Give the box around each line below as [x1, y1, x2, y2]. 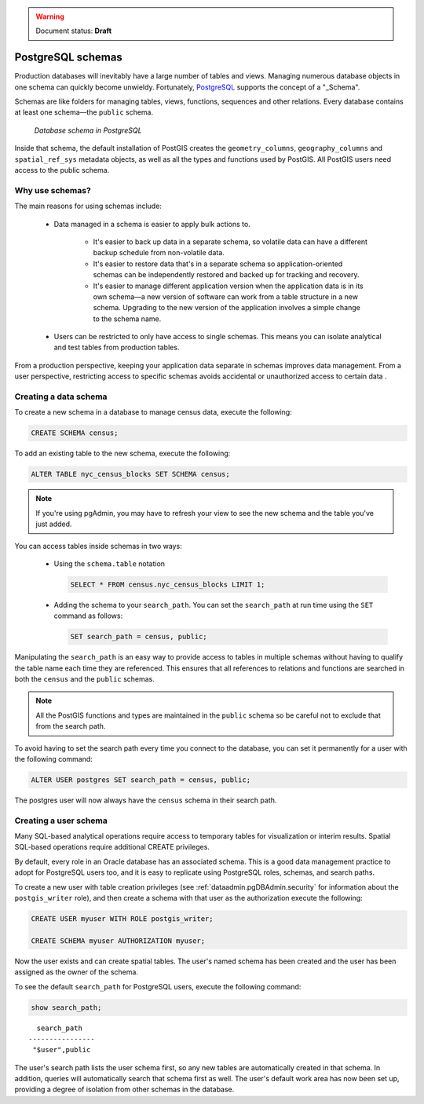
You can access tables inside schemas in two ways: [14, 541, 182, 550]
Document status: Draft [35, 26, 112, 35]
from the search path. [35, 722, 106, 731]
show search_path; [31, 1003, 102, 1012]
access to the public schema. [14, 166, 110, 175]
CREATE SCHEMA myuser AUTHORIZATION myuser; [31, 936, 206, 945]
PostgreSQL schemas [14, 51, 123, 64]
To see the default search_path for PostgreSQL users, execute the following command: [14, 982, 302, 991]
